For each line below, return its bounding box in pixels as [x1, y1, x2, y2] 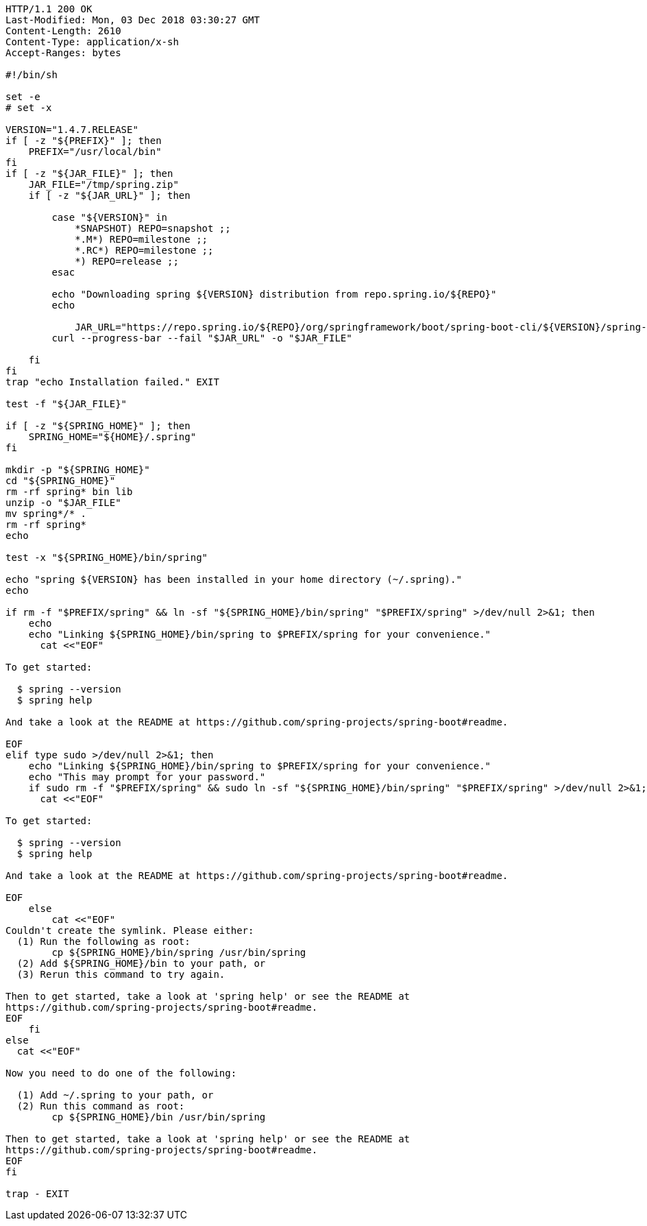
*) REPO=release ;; [75, 256, 179, 267]
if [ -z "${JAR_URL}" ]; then [28, 190, 191, 201]
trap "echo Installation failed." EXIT [5, 376, 219, 387]
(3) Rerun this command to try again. [16, 969, 225, 980]
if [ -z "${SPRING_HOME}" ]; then [5, 420, 191, 431]
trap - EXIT [5, 1188, 69, 1199]
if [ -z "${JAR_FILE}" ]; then [5, 168, 173, 179]
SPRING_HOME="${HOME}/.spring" [28, 431, 197, 442]
